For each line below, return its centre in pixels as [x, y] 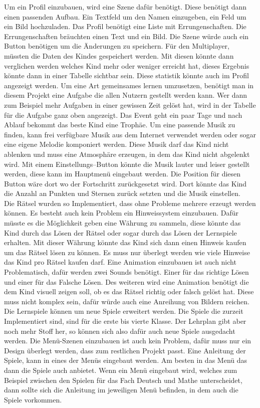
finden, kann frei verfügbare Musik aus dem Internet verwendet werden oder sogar [130, 134]
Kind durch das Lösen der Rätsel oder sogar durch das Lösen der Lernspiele [120, 232]
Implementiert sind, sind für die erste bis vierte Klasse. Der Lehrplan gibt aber [125, 321]
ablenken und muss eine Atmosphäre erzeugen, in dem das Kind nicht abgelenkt [127, 154]
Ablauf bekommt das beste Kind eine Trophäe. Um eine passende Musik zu [120, 125]
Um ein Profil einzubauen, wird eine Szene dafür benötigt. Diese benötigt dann [125, 7]
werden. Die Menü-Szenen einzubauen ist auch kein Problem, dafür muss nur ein [128, 341]
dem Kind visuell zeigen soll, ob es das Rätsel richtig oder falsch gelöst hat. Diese [129, 291]
